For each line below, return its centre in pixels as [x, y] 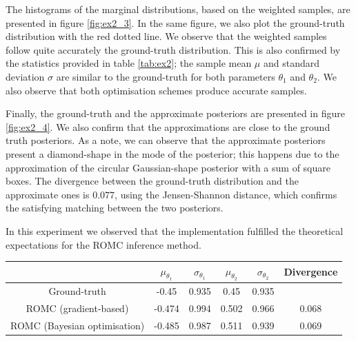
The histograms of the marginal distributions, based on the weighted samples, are [178, 9]
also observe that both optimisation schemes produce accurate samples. [156, 90]
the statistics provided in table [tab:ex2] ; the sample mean [129, 63]
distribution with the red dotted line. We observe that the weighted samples [166, 36]
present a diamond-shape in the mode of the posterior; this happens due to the [172, 153]
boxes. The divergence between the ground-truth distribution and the [152, 181]
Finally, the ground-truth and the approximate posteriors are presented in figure [175, 113]
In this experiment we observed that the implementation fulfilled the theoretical [175, 230]
